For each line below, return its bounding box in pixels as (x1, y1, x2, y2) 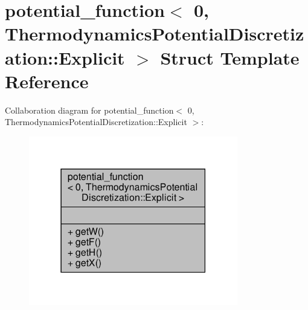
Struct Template (160, 45, 300, 69)
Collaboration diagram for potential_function (5, 103, 174, 116)
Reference (5, 68, 89, 93)
